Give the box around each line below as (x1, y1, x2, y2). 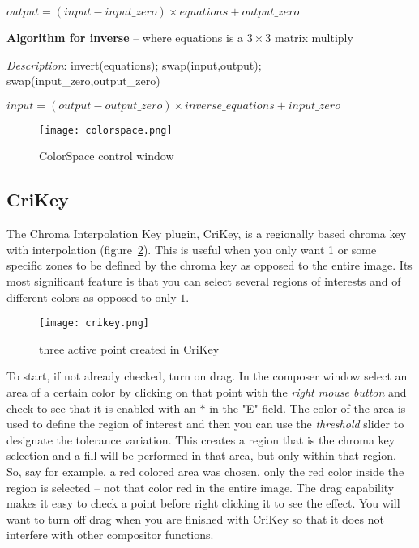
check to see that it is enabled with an (6, 399, 196, 416)
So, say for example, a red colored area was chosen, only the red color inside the (6, 463, 404, 480)
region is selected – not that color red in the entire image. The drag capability (6, 478, 395, 495)
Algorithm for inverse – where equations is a (6, 29, 244, 45)
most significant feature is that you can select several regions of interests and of (6, 273, 401, 290)
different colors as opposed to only (6, 288, 177, 305)
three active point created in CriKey (39, 340, 220, 357)
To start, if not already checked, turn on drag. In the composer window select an (6, 367, 408, 384)
